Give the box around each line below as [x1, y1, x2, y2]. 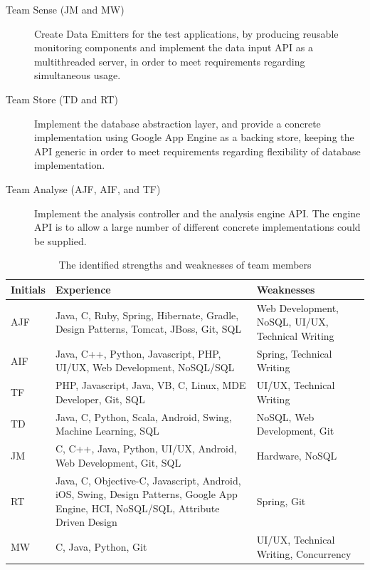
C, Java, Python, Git [55, 539, 147, 554]
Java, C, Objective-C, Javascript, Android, [55, 472, 241, 487]
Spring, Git [256, 493, 306, 508]
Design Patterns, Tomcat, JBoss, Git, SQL [55, 321, 242, 336]
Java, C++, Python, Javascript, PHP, [55, 346, 221, 361]
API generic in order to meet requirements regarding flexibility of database [34, 143, 361, 158]
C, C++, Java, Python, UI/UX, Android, [55, 441, 237, 456]
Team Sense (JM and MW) [6, 2, 125, 16]
